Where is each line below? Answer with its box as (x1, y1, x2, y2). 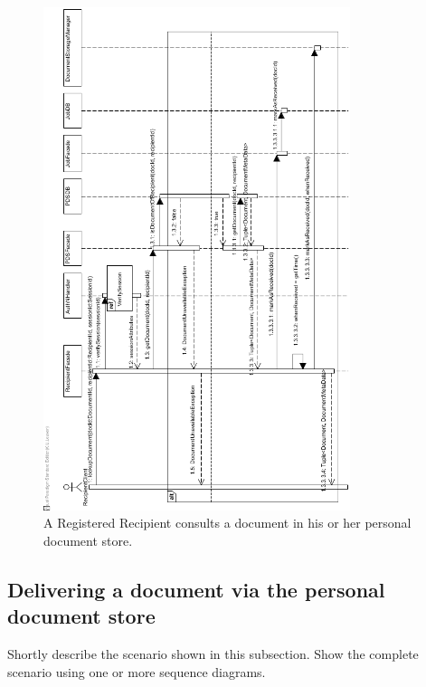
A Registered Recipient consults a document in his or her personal (43, 513, 412, 532)
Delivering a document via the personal (7, 576, 385, 604)
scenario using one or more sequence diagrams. (7, 662, 266, 681)
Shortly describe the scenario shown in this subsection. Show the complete (7, 644, 419, 663)
